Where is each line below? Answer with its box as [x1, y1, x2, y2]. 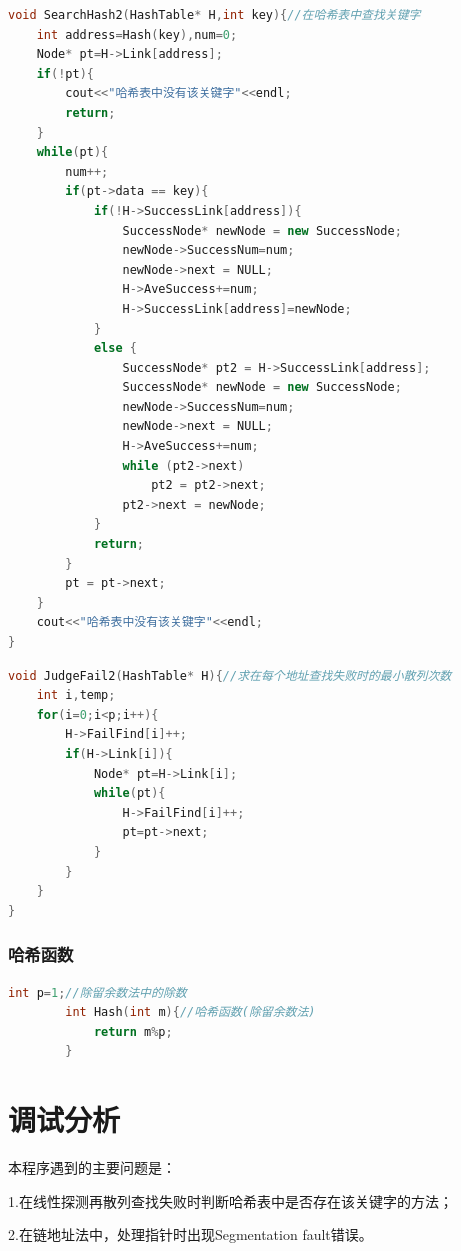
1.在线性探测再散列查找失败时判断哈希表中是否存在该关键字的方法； [8, 1190, 453, 1211]
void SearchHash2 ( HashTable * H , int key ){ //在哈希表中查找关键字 [8, 8, 421, 22]
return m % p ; [93, 1024, 173, 1039]
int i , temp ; [36, 688, 116, 703]
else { [93, 341, 137, 356]
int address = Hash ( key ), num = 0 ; [36, 27, 238, 42]
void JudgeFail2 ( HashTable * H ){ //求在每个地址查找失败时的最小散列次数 [8, 668, 452, 683]
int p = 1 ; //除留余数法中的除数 [8, 985, 187, 1000]
